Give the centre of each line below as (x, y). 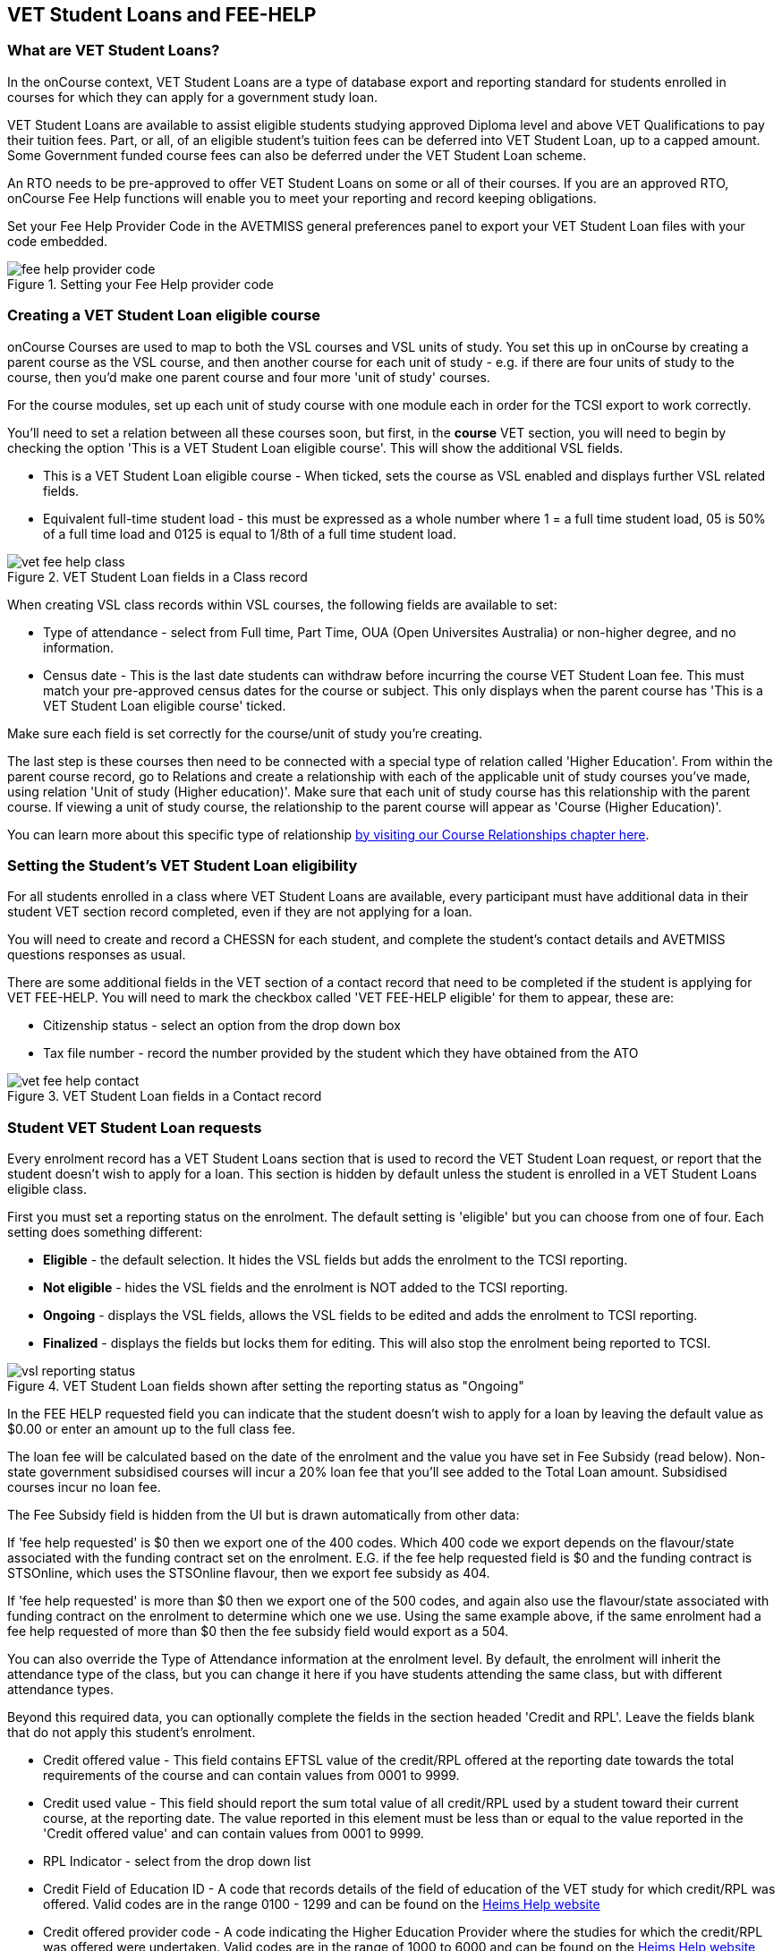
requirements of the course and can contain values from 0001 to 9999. (251, 1776)
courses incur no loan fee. (84, 1487)
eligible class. (47, 1189)
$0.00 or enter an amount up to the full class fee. (152, 1429)
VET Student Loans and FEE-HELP (162, 15)
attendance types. (60, 1690)
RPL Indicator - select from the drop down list (177, 1862)
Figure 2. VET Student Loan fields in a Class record (157, 576)
